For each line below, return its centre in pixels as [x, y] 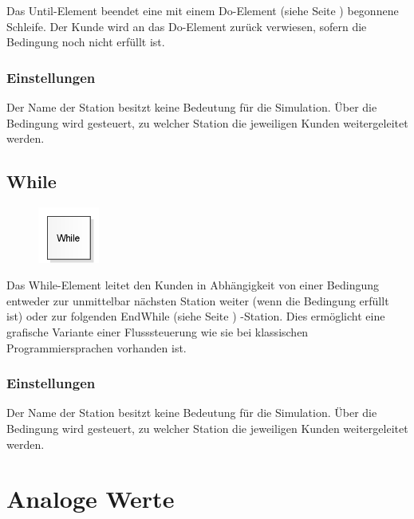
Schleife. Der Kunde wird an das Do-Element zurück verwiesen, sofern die [187, 26]
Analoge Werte [91, 499]
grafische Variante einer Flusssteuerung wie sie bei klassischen [158, 331]
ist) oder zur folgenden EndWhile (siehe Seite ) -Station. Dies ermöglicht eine [196, 316]
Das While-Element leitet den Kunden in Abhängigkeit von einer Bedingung [193, 285]
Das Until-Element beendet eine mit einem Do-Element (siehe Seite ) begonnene [203, 10]
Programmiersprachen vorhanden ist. [97, 347]
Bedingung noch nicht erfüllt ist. [86, 42]
